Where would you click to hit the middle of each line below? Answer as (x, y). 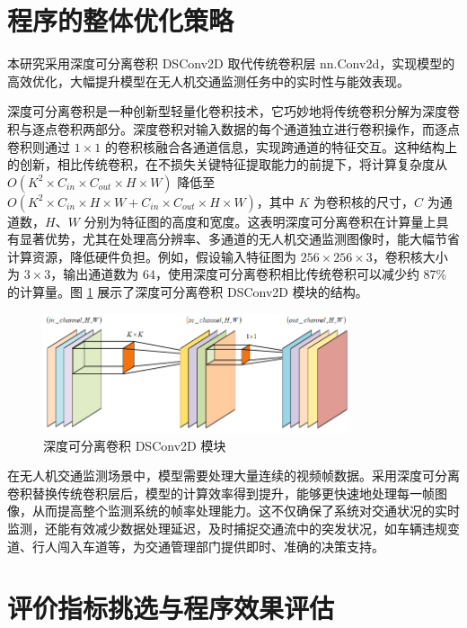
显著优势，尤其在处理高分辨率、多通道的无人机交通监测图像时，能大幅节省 (239, 239)
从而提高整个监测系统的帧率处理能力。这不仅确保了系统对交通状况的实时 (246, 511)
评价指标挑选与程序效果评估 (171, 608)
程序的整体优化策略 (121, 20)
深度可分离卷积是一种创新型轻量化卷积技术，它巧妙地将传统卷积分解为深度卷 (233, 111)
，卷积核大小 (410, 256)
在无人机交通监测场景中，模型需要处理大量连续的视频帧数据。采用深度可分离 (233, 475)
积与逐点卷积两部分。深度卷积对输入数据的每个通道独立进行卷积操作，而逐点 (233, 128)
